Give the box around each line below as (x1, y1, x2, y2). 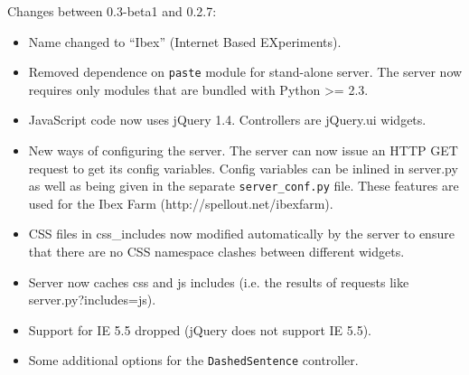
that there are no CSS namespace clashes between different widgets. (28, 242, 405, 261)
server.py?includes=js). (28, 290, 156, 309)
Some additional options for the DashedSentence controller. (28, 351, 359, 370)
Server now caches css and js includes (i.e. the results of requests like (28, 272, 409, 291)
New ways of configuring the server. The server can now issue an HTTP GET (28, 141, 458, 160)
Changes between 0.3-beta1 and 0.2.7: (7, 2, 217, 20)
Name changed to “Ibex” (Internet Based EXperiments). (28, 32, 342, 51)
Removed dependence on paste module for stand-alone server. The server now (28, 62, 463, 81)
